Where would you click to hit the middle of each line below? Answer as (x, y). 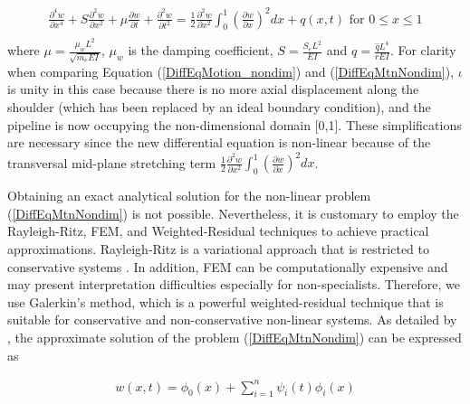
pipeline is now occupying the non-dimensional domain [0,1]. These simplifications (235, 124)
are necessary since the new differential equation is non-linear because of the (219, 142)
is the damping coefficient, (201, 50)
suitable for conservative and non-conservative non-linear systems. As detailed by (232, 319)
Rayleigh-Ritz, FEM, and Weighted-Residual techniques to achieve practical (218, 231)
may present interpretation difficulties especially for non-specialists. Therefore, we (234, 284)
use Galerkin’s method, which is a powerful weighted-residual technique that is (225, 301)
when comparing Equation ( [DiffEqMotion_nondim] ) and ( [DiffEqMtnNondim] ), (231, 71)
